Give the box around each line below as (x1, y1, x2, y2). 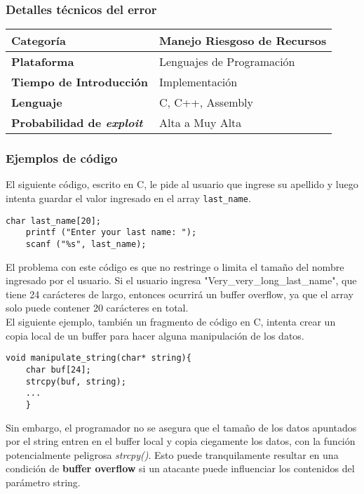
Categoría (11, 32, 66, 49)
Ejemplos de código (6, 149, 118, 167)
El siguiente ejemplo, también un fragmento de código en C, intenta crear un (6, 314, 336, 329)
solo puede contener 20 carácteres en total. (6, 300, 189, 315)
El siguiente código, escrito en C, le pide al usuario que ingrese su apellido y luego (6, 177, 358, 192)
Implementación (159, 74, 238, 91)
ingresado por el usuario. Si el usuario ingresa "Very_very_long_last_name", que (6, 273, 357, 288)
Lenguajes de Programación (159, 53, 295, 70)
